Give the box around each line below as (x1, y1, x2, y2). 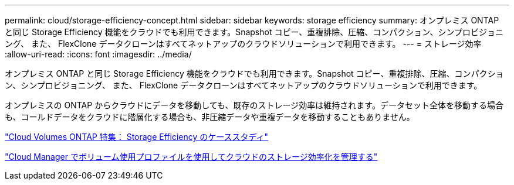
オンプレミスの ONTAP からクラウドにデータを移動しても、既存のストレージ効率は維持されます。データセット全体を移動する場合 (5, 100, 503, 110)
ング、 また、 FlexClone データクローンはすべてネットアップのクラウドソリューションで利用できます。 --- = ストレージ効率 (5, 39, 482, 49)
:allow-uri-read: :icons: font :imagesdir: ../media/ (5, 49, 192, 59)
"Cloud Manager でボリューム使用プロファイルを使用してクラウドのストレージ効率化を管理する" (5, 152, 378, 162)
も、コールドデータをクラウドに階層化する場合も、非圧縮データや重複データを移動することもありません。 (5, 112, 415, 122)
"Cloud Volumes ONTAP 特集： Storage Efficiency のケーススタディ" (5, 132, 269, 142)
